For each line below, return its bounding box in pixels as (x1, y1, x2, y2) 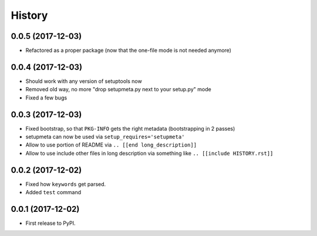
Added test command (25, 189, 82, 196)
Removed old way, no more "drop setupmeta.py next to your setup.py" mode (25, 86, 211, 93)
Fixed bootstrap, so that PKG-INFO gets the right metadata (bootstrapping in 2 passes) (25, 125, 235, 132)
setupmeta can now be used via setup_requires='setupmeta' (25, 133, 185, 141)
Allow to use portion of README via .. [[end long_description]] (25, 141, 197, 148)
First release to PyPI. (25, 220, 76, 227)
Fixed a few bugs (25, 94, 68, 101)
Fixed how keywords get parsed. (25, 180, 106, 188)
